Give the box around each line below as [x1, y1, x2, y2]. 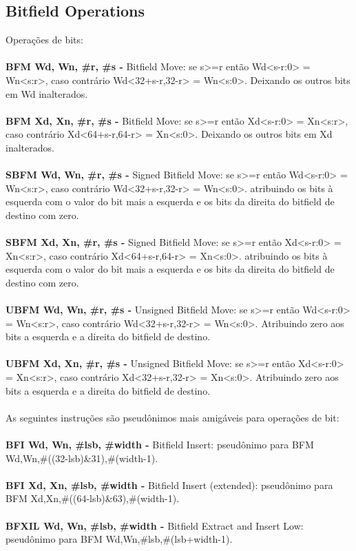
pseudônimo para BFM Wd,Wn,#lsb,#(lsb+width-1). [6, 532, 233, 546]
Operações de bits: [6, 32, 83, 47]
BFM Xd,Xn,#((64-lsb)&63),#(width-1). [6, 491, 180, 506]
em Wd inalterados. [6, 86, 88, 101]
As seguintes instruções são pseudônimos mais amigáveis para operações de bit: [6, 410, 339, 424]
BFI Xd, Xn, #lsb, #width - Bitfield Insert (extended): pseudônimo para [6, 477, 333, 492]
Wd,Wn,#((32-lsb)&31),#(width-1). [6, 450, 158, 465]
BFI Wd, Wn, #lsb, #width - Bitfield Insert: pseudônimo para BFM [6, 437, 314, 452]
